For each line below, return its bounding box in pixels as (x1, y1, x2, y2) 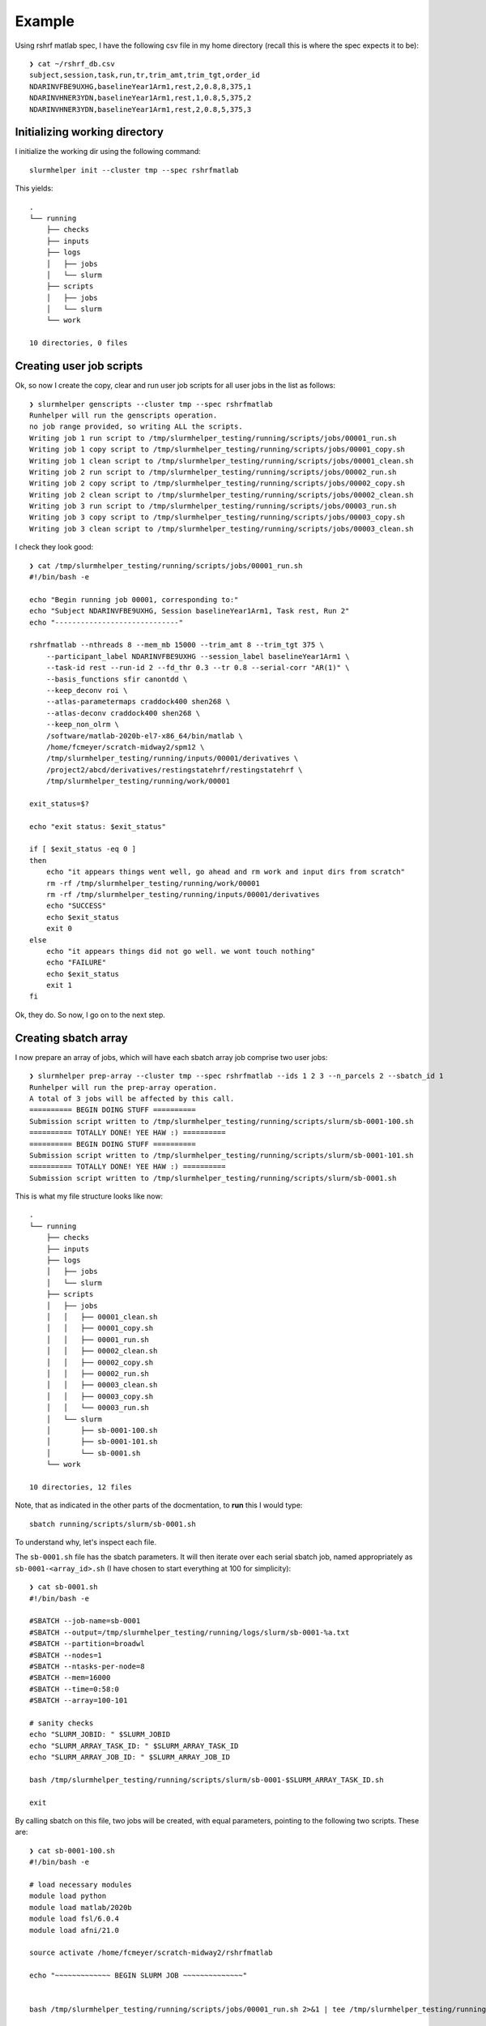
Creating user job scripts (15, 359, 143, 373)
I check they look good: (15, 542, 94, 552)
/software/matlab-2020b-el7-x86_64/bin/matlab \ (45, 731, 243, 741)
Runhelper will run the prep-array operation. (29, 1083, 218, 1092)
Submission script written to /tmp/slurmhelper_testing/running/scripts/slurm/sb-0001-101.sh (29, 1151, 414, 1160)
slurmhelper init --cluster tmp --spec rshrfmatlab (29, 165, 239, 174)
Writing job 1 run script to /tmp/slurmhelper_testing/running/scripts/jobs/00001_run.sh (29, 434, 397, 442)
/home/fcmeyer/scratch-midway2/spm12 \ (45, 742, 205, 751)
